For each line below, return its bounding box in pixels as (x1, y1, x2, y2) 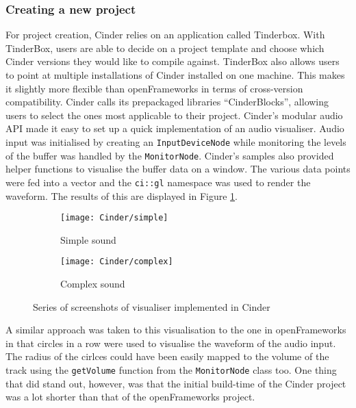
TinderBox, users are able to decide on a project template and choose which (5, 40, 325, 55)
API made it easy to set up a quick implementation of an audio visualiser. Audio (5, 121, 344, 136)
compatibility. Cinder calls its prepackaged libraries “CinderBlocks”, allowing (5, 94, 329, 109)
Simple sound (60, 232, 116, 246)
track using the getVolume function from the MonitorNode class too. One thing (5, 363, 337, 377)
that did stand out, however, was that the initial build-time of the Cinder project (5, 376, 346, 390)
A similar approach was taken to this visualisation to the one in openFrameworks (5, 322, 346, 337)
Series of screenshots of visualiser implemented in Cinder (33, 299, 270, 314)
